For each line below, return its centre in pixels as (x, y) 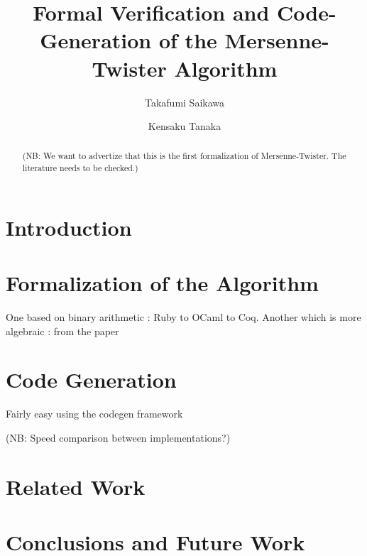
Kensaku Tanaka (185, 126)
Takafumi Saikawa (184, 102)
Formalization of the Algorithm (162, 283)
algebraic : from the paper (62, 331)
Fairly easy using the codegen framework (94, 414)
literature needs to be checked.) (80, 168)
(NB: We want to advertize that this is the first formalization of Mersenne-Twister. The (184, 156)
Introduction (69, 227)
